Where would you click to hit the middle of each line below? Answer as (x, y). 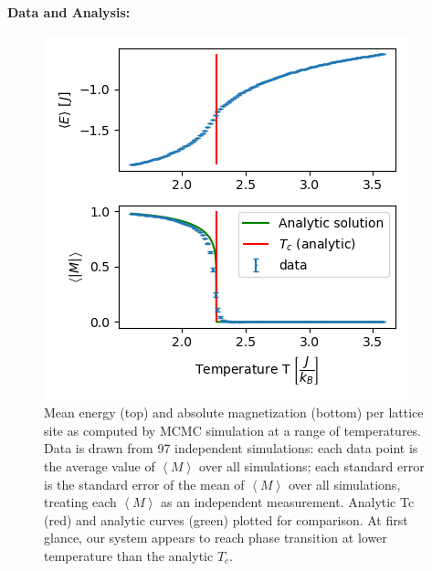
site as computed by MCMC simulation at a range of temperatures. (233, 430)
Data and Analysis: (69, 12)
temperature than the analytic (129, 555)
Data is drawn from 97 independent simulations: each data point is (231, 448)
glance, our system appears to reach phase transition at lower (216, 538)
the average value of (100, 465)
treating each (80, 502)
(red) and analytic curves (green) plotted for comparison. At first (226, 519)
